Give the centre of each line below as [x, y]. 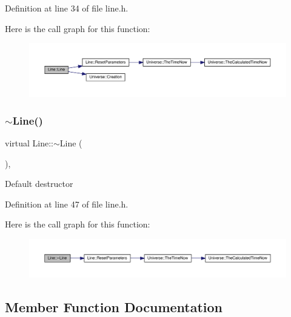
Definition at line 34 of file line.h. [67, 8]
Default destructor [39, 184]
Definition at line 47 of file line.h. [67, 204]
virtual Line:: [29, 143]
